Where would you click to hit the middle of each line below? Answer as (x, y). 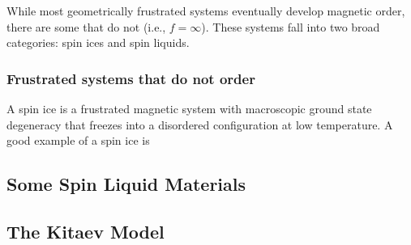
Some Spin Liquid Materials (126, 184)
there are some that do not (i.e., (86, 26)
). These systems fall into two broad (291, 26)
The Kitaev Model (86, 231)
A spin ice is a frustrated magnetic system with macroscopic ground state (189, 108)
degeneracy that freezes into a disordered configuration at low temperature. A (200, 124)
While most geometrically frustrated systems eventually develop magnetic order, (206, 11)
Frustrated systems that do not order (131, 78)
